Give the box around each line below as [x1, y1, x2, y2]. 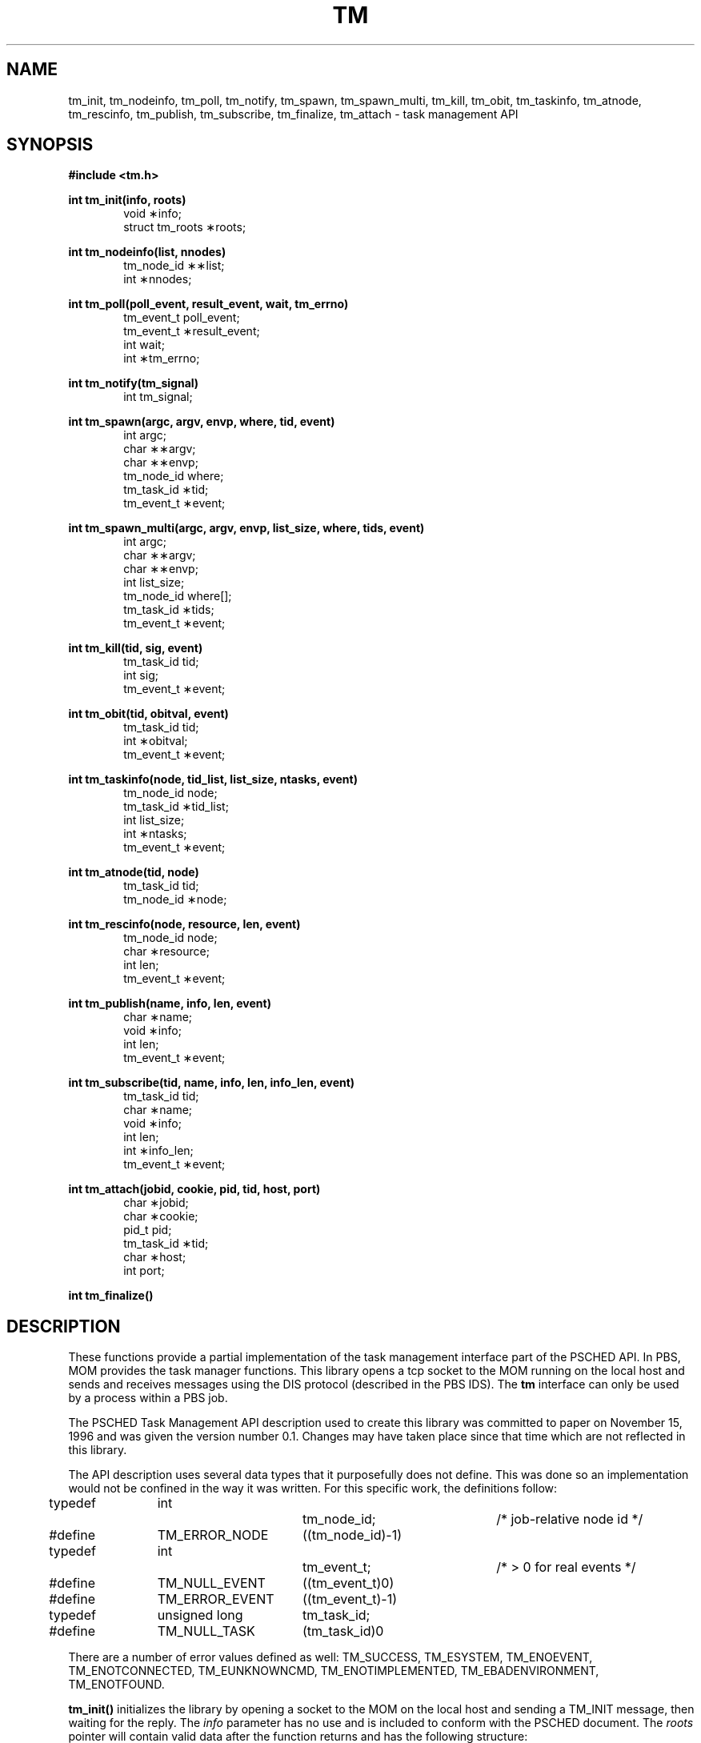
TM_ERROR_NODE [157, 1527, 269, 1544]
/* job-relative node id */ [496, 1511, 643, 1528]
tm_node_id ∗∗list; [123, 258, 225, 273]
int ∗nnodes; [123, 272, 192, 286]
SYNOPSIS [6, 134, 94, 155]
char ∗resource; [123, 944, 210, 959]
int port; [123, 1264, 165, 1278]
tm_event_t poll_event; [123, 311, 240, 325]
